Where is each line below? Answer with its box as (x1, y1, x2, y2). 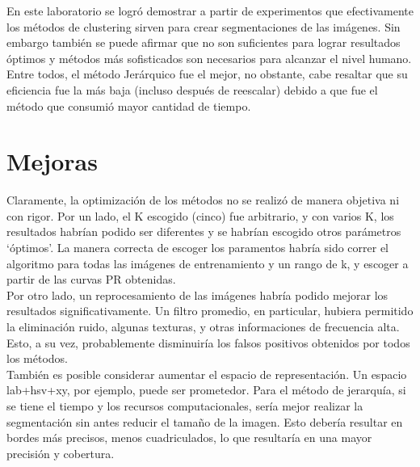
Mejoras (6, 145, 98, 178)
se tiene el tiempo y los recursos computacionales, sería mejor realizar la (6, 398, 363, 414)
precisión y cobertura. (6, 444, 115, 461)
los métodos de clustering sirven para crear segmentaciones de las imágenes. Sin (6, 18, 401, 35)
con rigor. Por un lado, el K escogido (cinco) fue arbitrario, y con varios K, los (6, 207, 394, 224)
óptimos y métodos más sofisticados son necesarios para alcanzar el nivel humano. (6, 49, 412, 66)
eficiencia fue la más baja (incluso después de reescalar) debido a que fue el (6, 81, 378, 98)
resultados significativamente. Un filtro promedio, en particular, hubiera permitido (6, 302, 414, 319)
